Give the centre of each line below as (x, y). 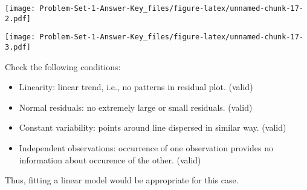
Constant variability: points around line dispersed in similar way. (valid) (153, 127)
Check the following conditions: (63, 66)
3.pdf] (18, 47)
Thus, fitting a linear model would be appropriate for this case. (122, 180)
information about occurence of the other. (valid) (110, 159)
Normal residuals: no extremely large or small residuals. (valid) (136, 107)
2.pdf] (18, 18)
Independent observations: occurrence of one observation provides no (146, 148)
